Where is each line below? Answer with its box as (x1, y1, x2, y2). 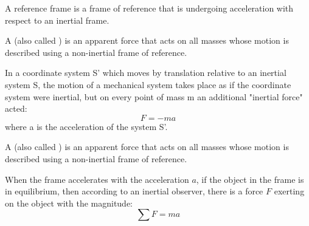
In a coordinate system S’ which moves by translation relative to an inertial (5, 66, 286, 79)
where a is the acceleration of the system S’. (5, 120, 168, 132)
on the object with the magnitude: (5, 196, 133, 209)
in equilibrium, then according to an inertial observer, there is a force (5, 185, 263, 197)
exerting (274, 185, 305, 197)
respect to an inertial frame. (5, 13, 109, 26)
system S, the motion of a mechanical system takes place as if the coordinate (5, 78, 291, 91)
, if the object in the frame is (196, 173, 304, 185)
